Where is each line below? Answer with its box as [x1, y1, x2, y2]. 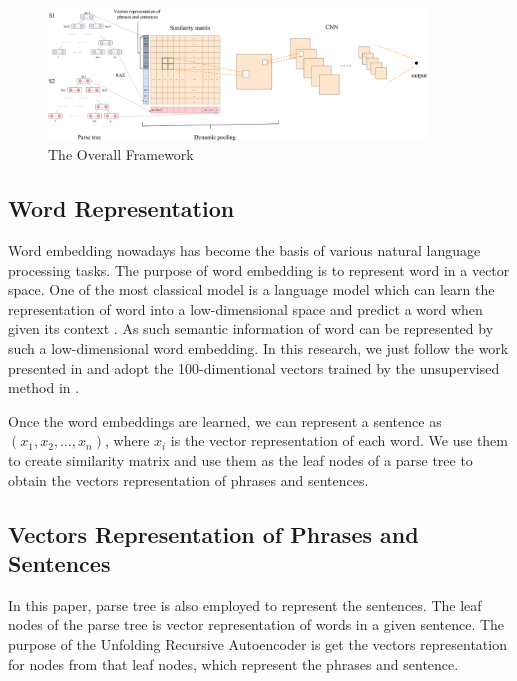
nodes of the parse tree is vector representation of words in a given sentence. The [8, 614, 505, 635]
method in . [8, 377, 80, 398]
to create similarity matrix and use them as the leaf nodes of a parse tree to [8, 449, 473, 470]
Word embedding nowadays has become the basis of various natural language [8, 240, 481, 261]
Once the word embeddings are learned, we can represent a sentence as [8, 410, 442, 431]
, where [104, 430, 150, 451]
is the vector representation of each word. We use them [170, 430, 508, 451]
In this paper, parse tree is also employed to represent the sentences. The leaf [8, 594, 482, 615]
